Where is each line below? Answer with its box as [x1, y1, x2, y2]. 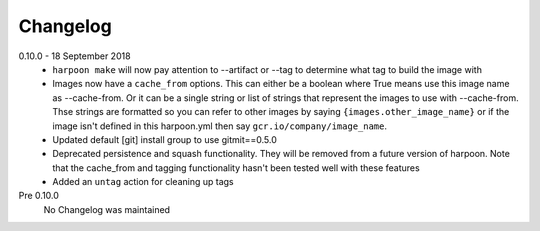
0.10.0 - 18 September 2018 [18, 50, 131, 62]
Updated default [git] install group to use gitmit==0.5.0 [52, 133, 277, 145]
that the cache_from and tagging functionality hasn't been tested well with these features [52, 161, 420, 174]
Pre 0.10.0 [18, 190, 60, 202]
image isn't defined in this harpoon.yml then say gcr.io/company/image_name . [52, 120, 387, 132]
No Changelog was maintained [43, 203, 170, 215]
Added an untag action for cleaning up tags [52, 176, 234, 188]
